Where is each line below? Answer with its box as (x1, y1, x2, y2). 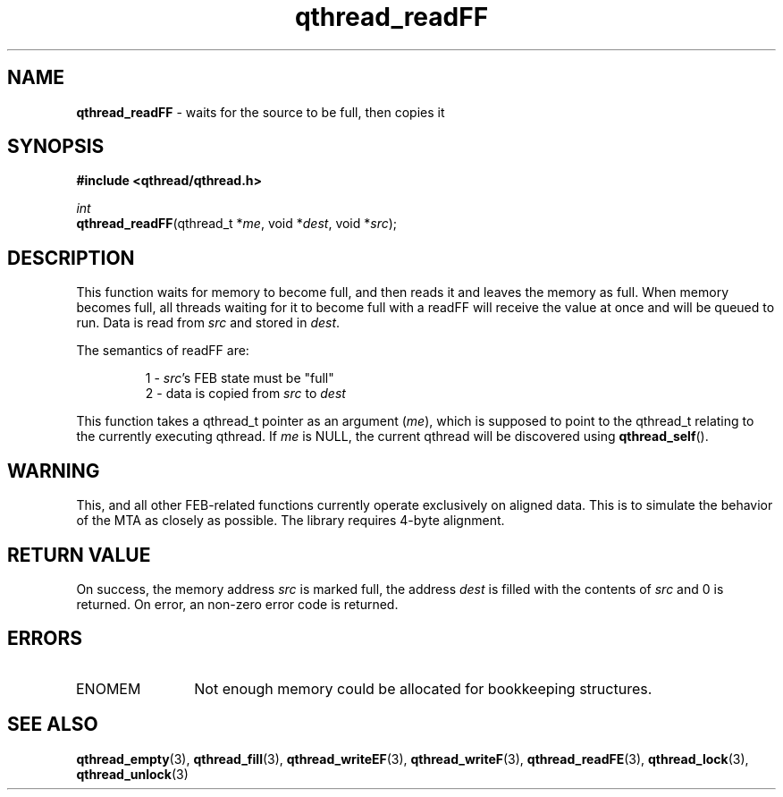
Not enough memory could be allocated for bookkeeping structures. (194, 679, 652, 698)
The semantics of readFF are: (76, 343, 249, 359)
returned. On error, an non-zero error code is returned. (76, 596, 399, 612)
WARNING (7, 459, 100, 482)
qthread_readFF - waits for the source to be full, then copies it (76, 104, 445, 120)
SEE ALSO (7, 713, 98, 736)
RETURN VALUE (7, 543, 151, 566)
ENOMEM (75, 679, 141, 698)
